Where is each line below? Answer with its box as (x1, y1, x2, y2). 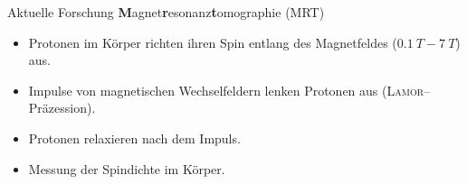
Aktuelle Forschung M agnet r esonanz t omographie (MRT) (7, 3, 325, 21)
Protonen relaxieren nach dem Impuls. (28, 128, 241, 147)
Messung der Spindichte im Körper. (28, 159, 225, 178)
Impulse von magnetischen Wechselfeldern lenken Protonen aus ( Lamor (28, 80, 424, 99)
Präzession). (28, 98, 96, 117)
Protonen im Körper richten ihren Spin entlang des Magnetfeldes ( (28, 32, 397, 51)
